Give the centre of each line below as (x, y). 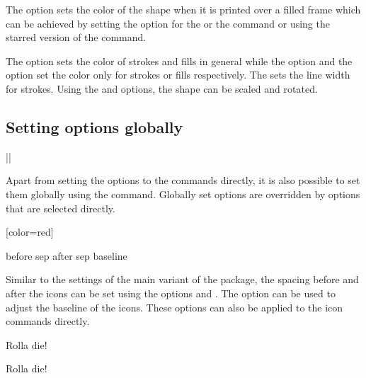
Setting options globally (95, 126)
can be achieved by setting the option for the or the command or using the (168, 23)
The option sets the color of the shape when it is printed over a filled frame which (183, 9)
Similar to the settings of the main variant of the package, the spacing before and (182, 279)
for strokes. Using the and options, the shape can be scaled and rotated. (162, 88)
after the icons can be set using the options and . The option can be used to (171, 293)
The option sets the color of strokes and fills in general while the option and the (179, 61)
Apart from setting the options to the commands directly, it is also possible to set (183, 180)
